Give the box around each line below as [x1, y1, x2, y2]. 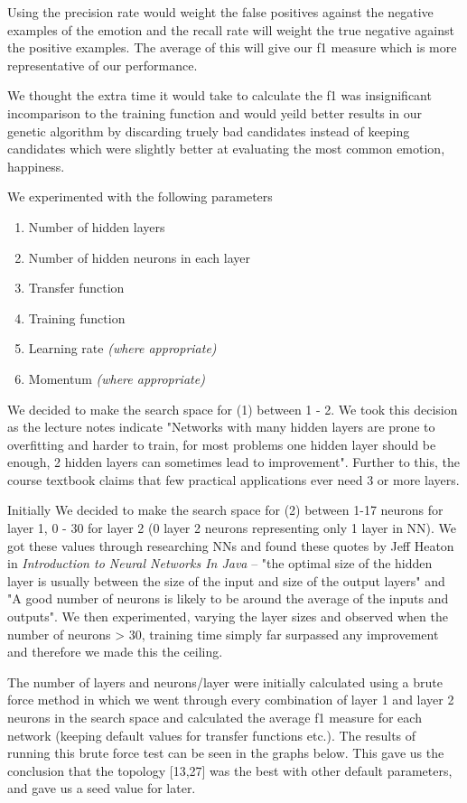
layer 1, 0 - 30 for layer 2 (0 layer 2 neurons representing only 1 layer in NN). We [7, 518, 457, 537]
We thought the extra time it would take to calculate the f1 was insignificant [7, 86, 432, 105]
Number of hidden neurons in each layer [28, 247, 251, 266]
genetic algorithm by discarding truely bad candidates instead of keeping [7, 121, 410, 140]
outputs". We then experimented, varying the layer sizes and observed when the [7, 607, 448, 626]
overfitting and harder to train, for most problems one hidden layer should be [7, 434, 436, 453]
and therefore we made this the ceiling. [7, 642, 223, 661]
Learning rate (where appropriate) [28, 339, 217, 358]
